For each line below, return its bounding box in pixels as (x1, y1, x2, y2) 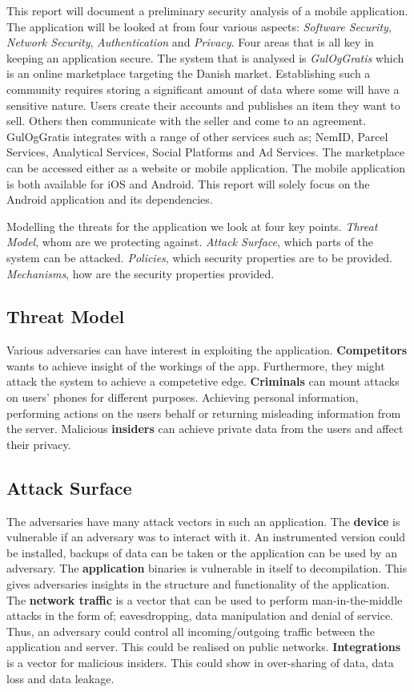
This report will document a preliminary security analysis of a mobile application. (6, 2, 408, 18)
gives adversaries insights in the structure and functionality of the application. (6, 576, 390, 593)
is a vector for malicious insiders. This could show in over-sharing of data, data (6, 654, 394, 670)
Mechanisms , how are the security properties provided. (6, 265, 275, 281)
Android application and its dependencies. (6, 191, 213, 208)
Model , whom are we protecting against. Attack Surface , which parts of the (6, 233, 373, 250)
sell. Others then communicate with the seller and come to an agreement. (6, 112, 367, 129)
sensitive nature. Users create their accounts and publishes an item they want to (6, 96, 400, 113)
